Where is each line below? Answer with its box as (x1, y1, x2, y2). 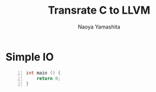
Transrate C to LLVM (47, 4, 151, 17)
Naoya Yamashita (77, 23, 121, 30)
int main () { (26, 69, 61, 76)
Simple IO (5, 50, 54, 64)
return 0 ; (36, 75, 61, 81)
